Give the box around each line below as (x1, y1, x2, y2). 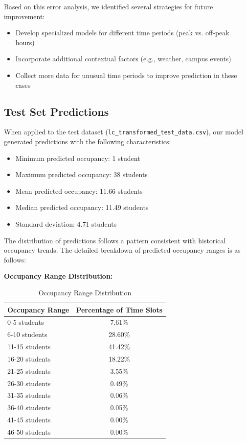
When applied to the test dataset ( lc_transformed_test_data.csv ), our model (4, 127, 244, 137)
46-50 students (7, 426, 51, 437)
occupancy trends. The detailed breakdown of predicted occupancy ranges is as (4, 245, 241, 255)
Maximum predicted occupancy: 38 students (15, 169, 148, 180)
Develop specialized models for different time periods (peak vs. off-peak (15, 27, 229, 38)
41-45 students (7, 415, 51, 425)
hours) (15, 37, 35, 47)
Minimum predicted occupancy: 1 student (15, 153, 140, 163)
